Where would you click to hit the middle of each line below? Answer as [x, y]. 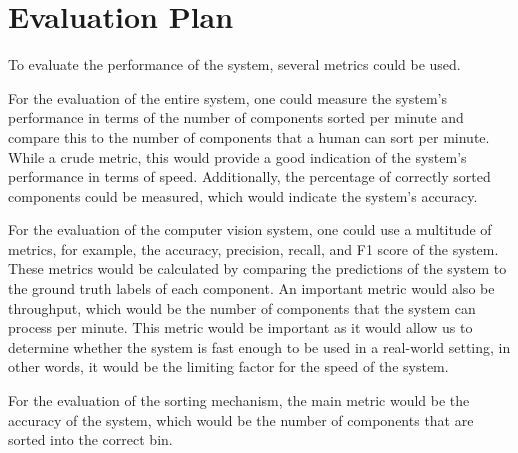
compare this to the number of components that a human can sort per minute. [249, 136]
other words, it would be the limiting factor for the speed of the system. [228, 366]
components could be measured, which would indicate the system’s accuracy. [243, 195]
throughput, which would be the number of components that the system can [242, 307]
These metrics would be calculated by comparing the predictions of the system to [257, 268]
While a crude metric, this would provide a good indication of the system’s [237, 156]
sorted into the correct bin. [90, 439]
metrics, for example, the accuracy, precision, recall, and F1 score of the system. [253, 248]
